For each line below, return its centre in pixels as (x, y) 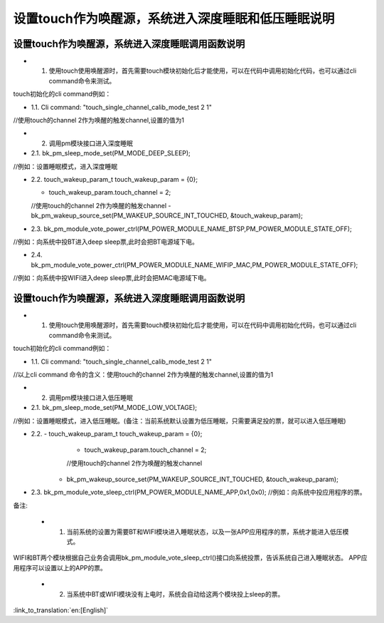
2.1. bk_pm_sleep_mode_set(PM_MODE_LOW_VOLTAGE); (114, 408)
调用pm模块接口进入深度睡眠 (91, 143)
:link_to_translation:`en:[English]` (61, 610)
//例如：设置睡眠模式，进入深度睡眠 (65, 166)
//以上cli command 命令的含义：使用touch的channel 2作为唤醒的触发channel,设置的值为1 (143, 374)
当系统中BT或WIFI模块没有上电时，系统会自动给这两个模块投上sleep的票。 (175, 594)
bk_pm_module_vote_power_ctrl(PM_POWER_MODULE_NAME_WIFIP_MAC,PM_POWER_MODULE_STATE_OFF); (194, 264)
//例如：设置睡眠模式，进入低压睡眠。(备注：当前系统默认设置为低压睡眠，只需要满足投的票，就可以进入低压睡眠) (180, 421)
